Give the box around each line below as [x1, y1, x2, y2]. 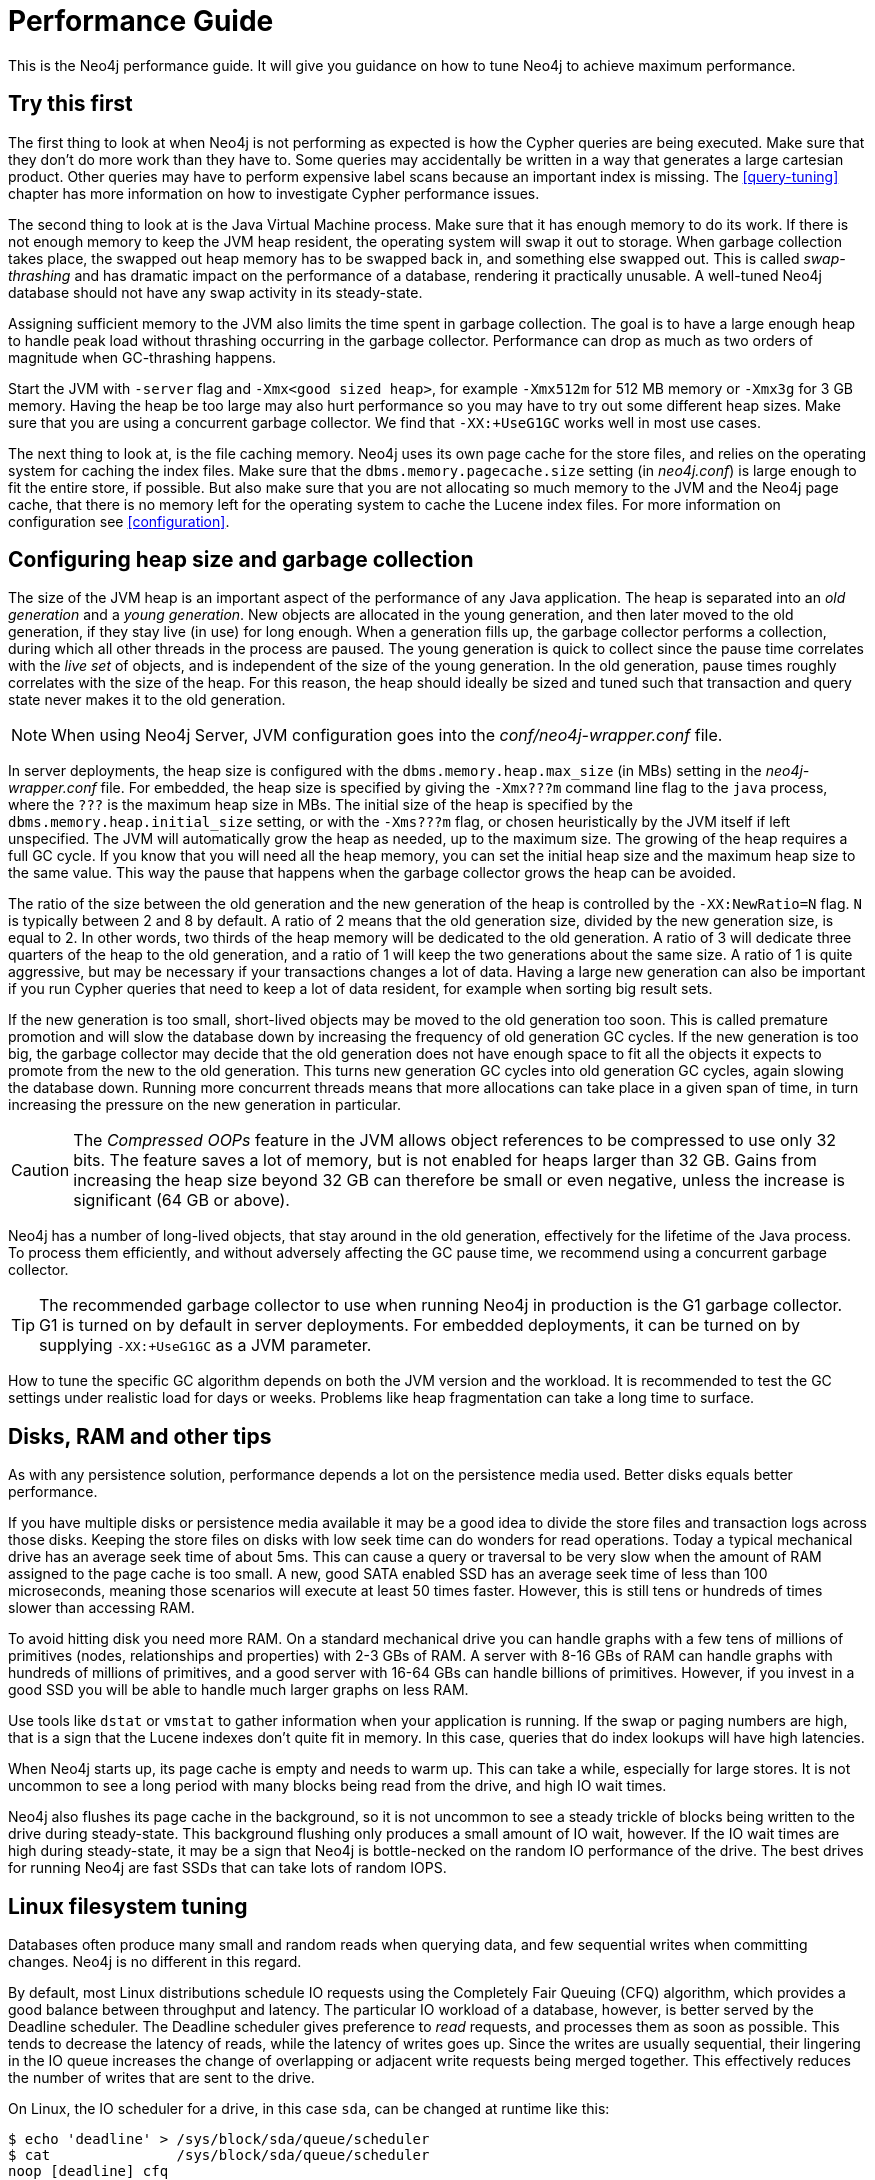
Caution [11, 1160, 70, 1181]
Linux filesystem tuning [8, 1893, 248, 1919]
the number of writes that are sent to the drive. [8, 2069, 315, 2087]
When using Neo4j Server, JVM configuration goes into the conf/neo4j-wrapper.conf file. [51, 725, 723, 746]
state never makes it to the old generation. [8, 691, 286, 709]
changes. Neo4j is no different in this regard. [8, 1953, 302, 1971]
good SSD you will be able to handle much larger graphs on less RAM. [8, 1681, 469, 1699]
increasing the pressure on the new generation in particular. [8, 1096, 401, 1114]
